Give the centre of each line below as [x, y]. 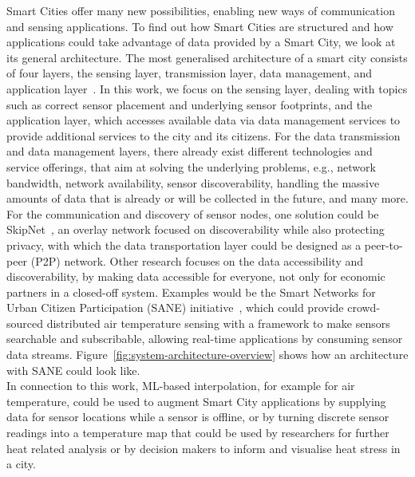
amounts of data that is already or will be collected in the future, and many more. [207, 198]
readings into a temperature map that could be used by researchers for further [198, 433]
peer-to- [383, 244]
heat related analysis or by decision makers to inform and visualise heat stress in [204, 448]
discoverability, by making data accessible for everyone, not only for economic [196, 276]
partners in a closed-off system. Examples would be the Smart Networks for [191, 292]
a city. [21, 464]
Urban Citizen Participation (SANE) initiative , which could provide [175, 307]
